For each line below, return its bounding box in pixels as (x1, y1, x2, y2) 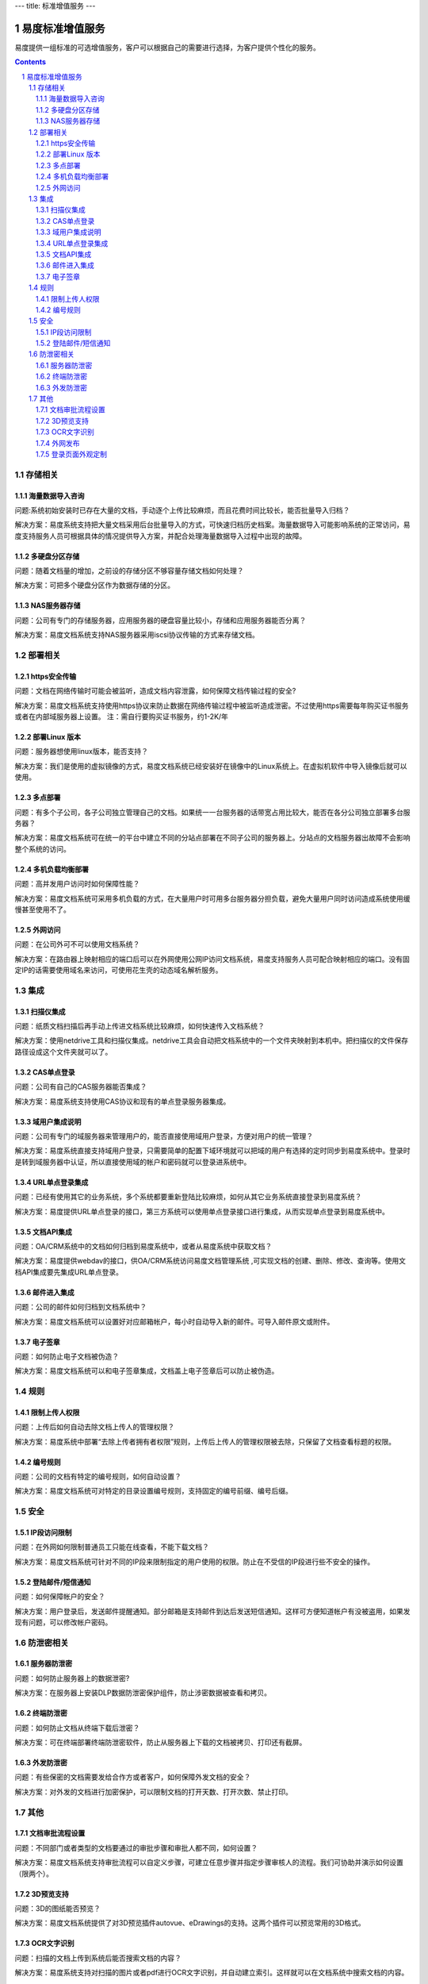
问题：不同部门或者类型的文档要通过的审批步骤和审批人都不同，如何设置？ (14, 1843, 258, 1852)
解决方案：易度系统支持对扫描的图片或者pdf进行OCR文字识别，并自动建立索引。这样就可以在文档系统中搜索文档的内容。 (14, 1968, 409, 1978)
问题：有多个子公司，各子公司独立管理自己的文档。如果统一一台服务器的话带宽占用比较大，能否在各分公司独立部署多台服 (14, 807, 411, 817)
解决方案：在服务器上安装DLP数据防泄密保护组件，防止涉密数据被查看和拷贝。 (14, 1688, 271, 1698)
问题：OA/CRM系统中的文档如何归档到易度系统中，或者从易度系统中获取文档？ (14, 1241, 273, 1251)
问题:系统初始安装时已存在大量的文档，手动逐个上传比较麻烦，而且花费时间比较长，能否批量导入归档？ (14, 505, 350, 515)
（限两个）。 (14, 1869, 53, 1878)
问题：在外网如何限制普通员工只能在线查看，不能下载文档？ (14, 1542, 209, 1551)
